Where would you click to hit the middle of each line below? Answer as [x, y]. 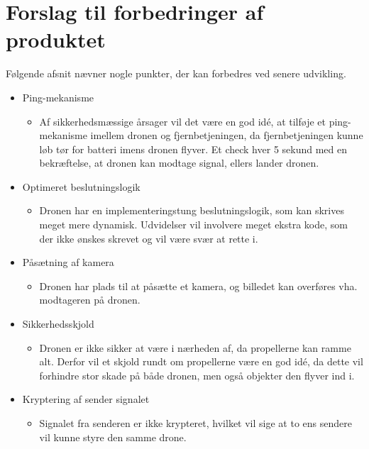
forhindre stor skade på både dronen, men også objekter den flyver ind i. [197, 375]
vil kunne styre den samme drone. [113, 437]
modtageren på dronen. [90, 300]
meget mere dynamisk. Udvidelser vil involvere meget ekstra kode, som [193, 224]
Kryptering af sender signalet [86, 399]
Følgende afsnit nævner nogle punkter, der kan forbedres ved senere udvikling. [176, 73]
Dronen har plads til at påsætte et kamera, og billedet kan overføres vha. [198, 286]
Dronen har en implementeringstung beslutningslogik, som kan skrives [192, 210]
